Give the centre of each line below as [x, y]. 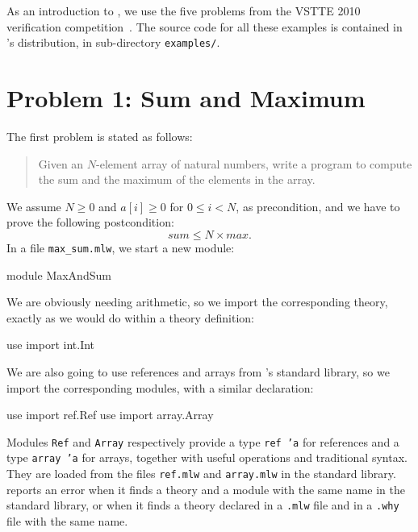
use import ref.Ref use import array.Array [110, 415]
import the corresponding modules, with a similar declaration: [160, 387]
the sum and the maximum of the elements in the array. [177, 179]
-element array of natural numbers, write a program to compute [254, 163]
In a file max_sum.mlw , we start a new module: [121, 247]
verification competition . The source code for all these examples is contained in [205, 26]
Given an [61, 163]
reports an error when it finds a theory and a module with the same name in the [206, 489]
